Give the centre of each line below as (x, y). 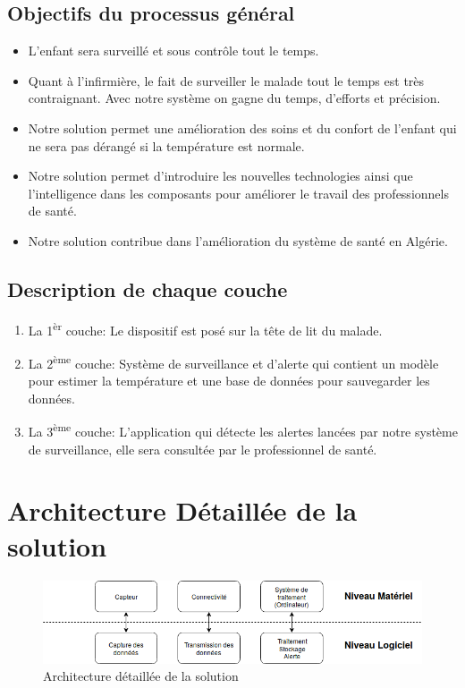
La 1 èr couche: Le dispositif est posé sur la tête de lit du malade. (205, 328)
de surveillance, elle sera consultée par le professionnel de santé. (203, 449)
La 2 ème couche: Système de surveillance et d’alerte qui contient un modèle (233, 362)
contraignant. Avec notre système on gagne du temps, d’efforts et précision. (234, 98)
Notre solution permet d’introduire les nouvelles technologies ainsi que (220, 176)
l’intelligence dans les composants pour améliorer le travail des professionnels (238, 193)
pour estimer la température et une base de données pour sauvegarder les (229, 381)
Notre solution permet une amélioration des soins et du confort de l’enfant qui (242, 127)
